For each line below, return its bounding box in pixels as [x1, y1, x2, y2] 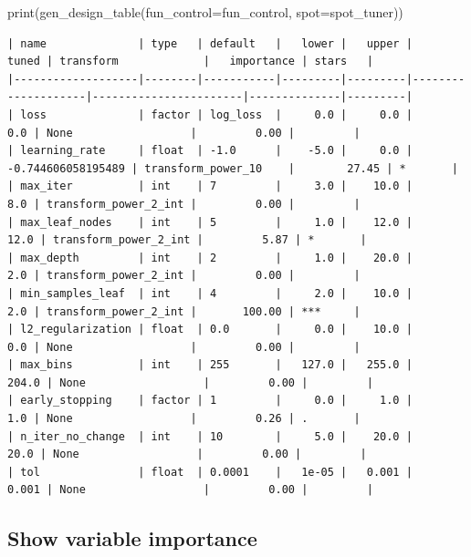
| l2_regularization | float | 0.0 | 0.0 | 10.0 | [7, 323, 413, 336]
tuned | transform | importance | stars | [7, 55, 373, 68]
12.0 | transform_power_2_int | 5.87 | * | [7, 233, 367, 247]
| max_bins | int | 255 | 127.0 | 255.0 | [7, 358, 413, 372]
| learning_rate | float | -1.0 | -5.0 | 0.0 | [7, 144, 413, 158]
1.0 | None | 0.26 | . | [7, 412, 361, 426]
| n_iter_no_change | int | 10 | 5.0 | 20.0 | [7, 429, 413, 443]
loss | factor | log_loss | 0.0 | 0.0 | [20, 108, 413, 121]
